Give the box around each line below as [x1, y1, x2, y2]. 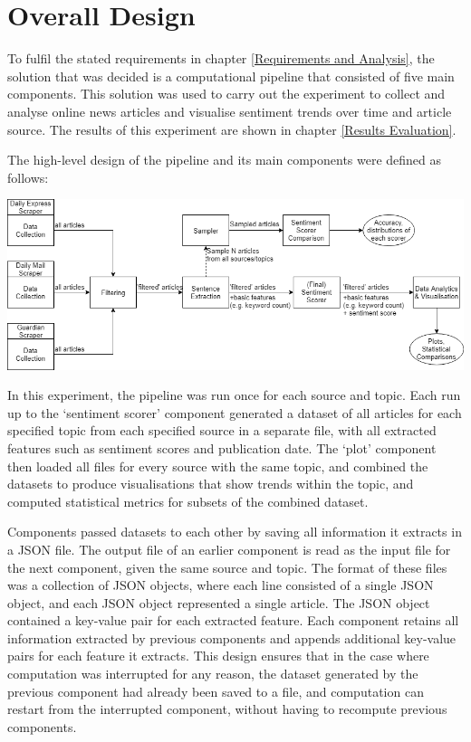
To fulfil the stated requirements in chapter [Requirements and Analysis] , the [7, 49, 435, 68]
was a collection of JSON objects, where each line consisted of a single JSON [7, 576, 434, 595]
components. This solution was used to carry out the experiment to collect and [7, 84, 446, 103]
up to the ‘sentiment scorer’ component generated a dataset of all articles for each [7, 403, 462, 422]
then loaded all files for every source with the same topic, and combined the [7, 456, 428, 475]
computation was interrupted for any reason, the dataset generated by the [7, 664, 418, 683]
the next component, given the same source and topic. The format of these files [7, 557, 447, 576]
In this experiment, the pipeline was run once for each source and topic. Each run [7, 385, 461, 404]
